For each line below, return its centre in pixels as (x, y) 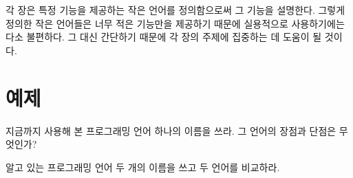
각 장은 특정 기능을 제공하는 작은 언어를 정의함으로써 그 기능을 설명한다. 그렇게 (175, 10)
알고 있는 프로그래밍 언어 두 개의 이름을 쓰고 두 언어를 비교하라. (143, 167)
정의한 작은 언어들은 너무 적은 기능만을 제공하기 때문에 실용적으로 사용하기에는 (175, 23)
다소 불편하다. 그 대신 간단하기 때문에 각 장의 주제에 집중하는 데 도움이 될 (164, 37)
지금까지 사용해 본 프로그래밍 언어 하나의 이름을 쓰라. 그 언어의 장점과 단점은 (171, 130)
